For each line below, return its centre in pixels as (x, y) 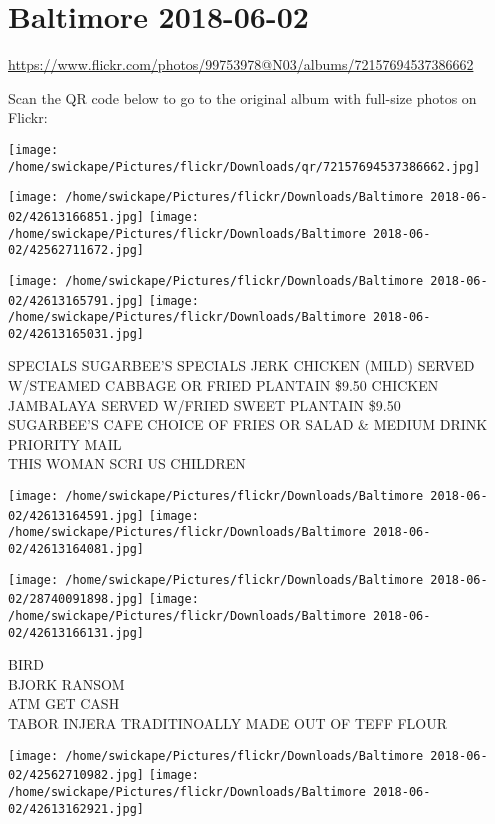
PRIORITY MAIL (65, 443)
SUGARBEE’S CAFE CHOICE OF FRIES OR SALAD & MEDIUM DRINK (248, 424)
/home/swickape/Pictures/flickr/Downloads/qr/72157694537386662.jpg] (244, 166)
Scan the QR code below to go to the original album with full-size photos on (242, 97)
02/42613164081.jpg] (76, 549)
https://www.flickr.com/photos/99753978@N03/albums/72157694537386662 (241, 64)
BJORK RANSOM (66, 683)
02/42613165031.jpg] (76, 333)
